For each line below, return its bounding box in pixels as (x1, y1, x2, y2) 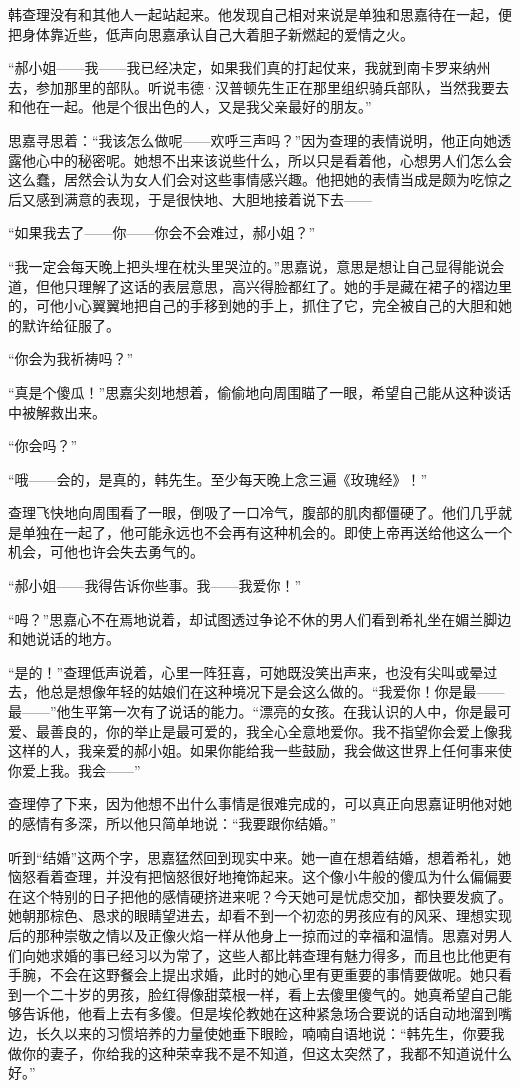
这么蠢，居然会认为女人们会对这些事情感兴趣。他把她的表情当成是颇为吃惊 (8, 169, 498, 190)
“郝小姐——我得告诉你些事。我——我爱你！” (8, 575, 302, 596)
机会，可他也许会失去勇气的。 (8, 541, 204, 562)
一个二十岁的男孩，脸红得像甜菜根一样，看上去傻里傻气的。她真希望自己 (21, 983, 498, 1004)
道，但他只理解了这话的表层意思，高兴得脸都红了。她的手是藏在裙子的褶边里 (8, 275, 512, 296)
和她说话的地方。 (8, 628, 120, 649)
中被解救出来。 (8, 401, 106, 422)
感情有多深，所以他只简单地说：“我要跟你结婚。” (21, 813, 337, 833)
